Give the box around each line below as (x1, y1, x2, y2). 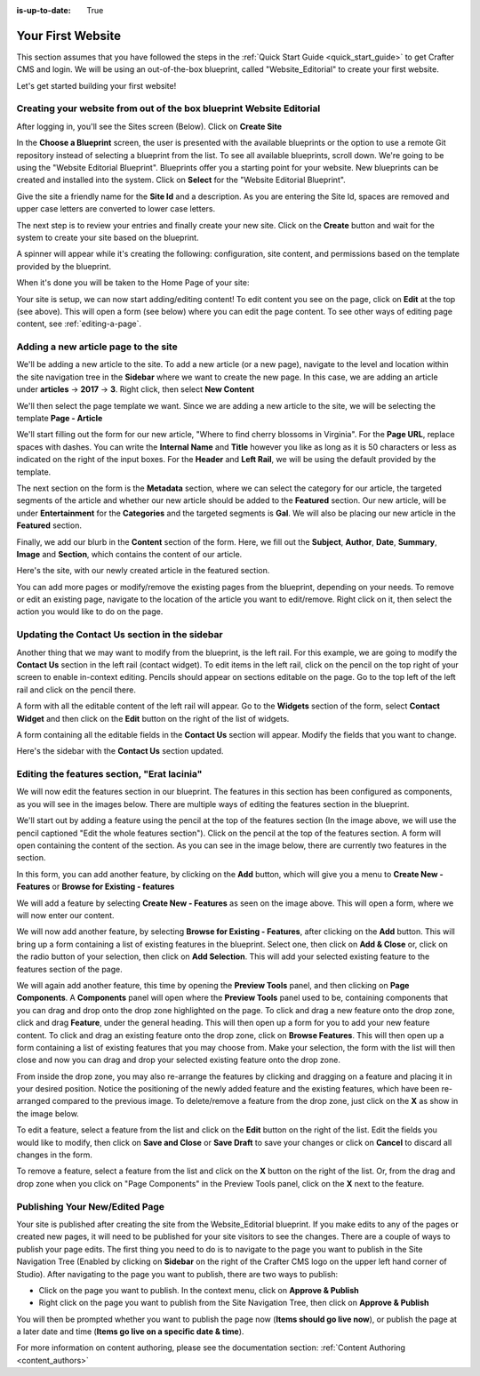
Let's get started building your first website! (16, 80, 177, 91)
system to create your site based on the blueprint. (16, 232, 199, 243)
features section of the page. (16, 964, 124, 974)
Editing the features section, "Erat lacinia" (16, 768, 203, 780)
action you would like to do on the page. (16, 606, 164, 617)
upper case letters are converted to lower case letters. (16, 204, 216, 214)
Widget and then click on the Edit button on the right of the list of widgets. (16, 713, 290, 724)
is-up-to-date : (16, 5, 71, 15)
